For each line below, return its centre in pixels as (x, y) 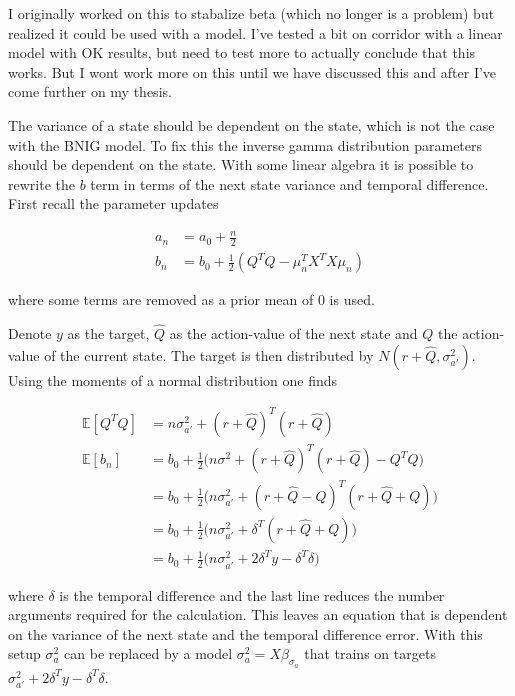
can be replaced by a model (148, 653)
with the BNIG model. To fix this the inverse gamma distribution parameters (245, 144)
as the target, (108, 333)
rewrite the (41, 183)
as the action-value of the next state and (293, 333)
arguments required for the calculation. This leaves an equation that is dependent (258, 614)
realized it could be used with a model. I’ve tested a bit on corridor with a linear (255, 32)
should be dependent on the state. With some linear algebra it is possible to (241, 164)
